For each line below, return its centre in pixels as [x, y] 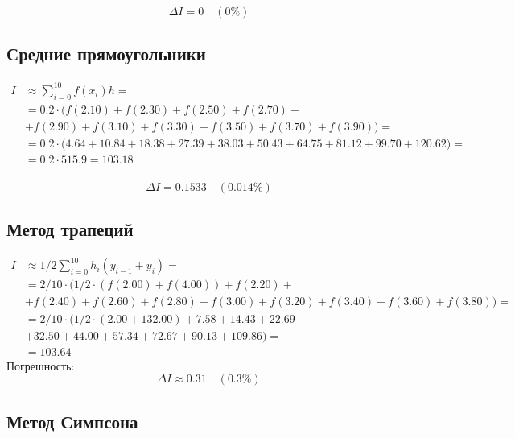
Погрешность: [41, 365]
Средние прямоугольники [106, 54]
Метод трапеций [70, 229]
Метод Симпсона [72, 421]
